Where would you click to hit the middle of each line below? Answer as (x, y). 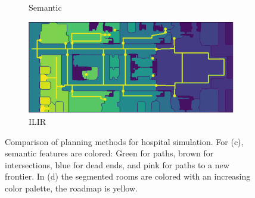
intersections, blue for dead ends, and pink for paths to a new (117, 164)
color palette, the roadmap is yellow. (71, 188)
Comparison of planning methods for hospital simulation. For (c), (124, 141)
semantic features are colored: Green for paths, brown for (109, 153)
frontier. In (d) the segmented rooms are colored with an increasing (128, 176)
